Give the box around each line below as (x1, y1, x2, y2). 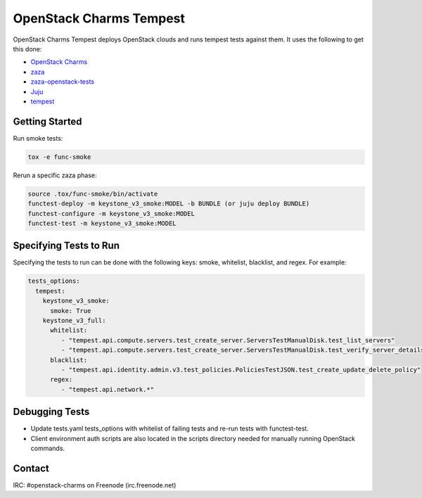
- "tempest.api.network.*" (60, 385, 155, 393)
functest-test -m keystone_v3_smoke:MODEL (27, 219, 177, 227)
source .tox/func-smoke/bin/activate (27, 190, 158, 198)
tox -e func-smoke (27, 153, 91, 161)
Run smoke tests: (13, 134, 63, 142)
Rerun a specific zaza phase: (13, 171, 97, 179)
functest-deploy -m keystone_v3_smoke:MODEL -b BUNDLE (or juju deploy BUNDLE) (27, 200, 310, 207)
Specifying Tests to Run (13, 240, 120, 252)
